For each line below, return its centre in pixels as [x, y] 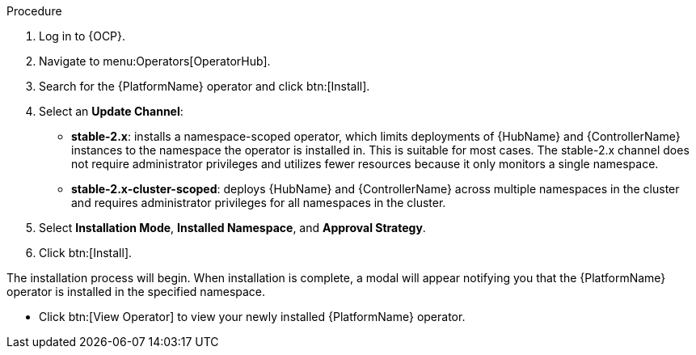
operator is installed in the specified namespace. [136, 292]
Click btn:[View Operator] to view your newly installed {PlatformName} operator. [252, 317]
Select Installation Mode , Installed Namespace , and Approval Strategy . [232, 228]
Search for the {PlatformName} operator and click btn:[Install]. [205, 86]
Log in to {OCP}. [82, 36]
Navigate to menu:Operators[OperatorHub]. [155, 61]
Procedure [34, 11]
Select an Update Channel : [111, 111]
